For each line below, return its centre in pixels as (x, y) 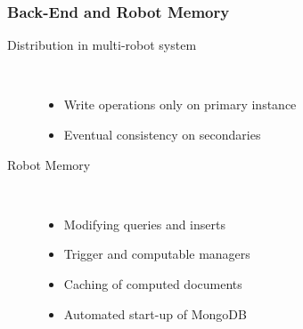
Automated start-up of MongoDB (155, 313)
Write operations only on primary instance (180, 104)
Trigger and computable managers (157, 254)
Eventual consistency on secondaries (162, 134)
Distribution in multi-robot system (102, 45)
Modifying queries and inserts (144, 224)
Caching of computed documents (153, 283)
